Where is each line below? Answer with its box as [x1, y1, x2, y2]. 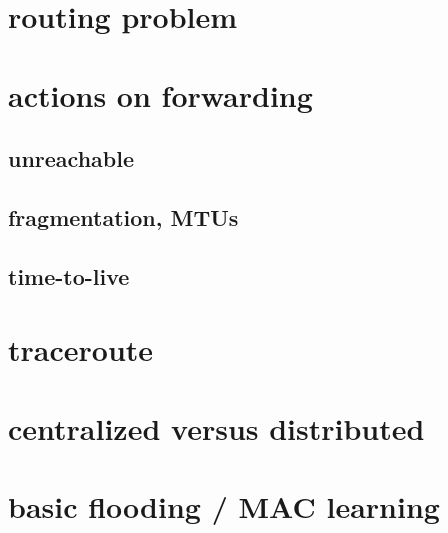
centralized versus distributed [8, 407, 425, 448]
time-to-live [8, 260, 130, 291]
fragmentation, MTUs [8, 201, 239, 232]
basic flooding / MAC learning [8, 486, 440, 527]
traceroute [8, 329, 154, 370]
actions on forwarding [8, 74, 313, 115]
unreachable [8, 143, 134, 174]
